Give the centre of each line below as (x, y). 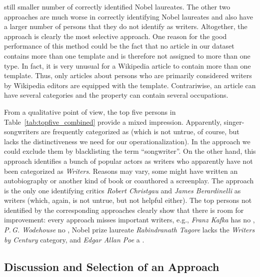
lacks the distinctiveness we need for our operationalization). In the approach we (127, 141)
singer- (234, 121)
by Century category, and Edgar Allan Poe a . (74, 239)
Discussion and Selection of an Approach (112, 266)
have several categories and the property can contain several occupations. (116, 95)
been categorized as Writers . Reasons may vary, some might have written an (121, 171)
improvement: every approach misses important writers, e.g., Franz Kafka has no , (129, 220)
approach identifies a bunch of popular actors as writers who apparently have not (128, 161)
